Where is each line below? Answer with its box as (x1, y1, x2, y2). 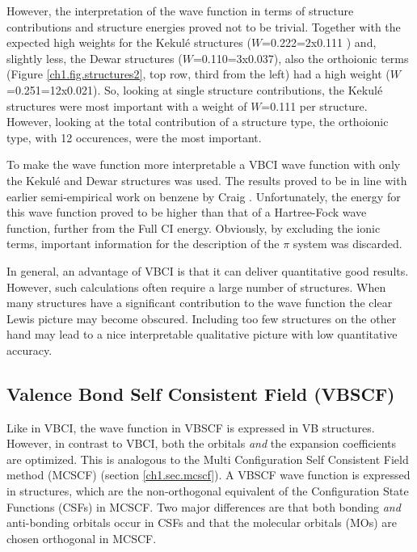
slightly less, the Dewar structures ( (6, 49, 183, 66)
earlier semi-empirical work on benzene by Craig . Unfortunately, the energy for (6, 188, 401, 204)
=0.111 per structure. (261, 97, 368, 114)
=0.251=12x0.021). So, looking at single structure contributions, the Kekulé (6, 81, 383, 98)
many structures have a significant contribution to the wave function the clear (6, 294, 393, 311)
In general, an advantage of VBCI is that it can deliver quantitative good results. (6, 262, 409, 279)
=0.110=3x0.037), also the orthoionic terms (192, 49, 409, 66)
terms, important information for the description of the (6, 235, 280, 252)
